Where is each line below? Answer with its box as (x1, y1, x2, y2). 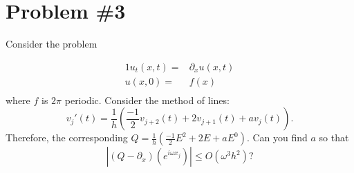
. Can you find (246, 130, 308, 145)
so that (319, 130, 349, 145)
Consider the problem (6, 37, 97, 51)
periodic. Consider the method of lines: (64, 92, 230, 107)
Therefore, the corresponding (6, 130, 128, 145)
